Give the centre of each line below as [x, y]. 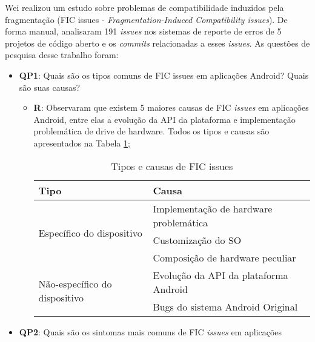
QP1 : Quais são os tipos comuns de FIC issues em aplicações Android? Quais [164, 75]
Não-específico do [75, 284]
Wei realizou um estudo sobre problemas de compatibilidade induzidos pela [144, 7]
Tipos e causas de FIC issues [172, 166]
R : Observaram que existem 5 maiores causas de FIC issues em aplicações [171, 107]
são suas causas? [50, 87]
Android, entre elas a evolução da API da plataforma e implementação [164, 119]
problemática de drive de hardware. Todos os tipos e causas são [151, 131]
